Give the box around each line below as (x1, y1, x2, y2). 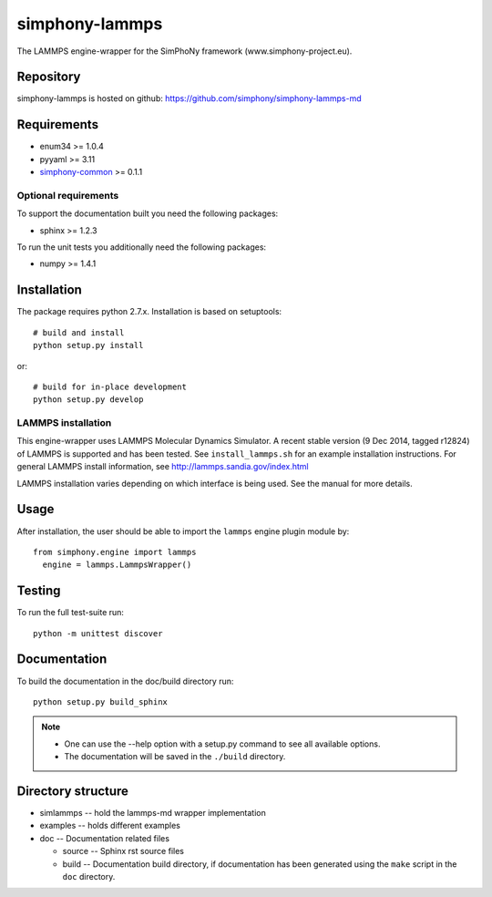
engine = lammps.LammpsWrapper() (42, 560, 192, 570)
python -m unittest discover (33, 628, 163, 638)
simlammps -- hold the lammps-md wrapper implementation (39, 807, 266, 818)
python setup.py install (33, 340, 144, 351)
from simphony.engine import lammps (33, 547, 197, 557)
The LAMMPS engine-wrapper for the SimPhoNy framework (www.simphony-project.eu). (16, 46, 353, 57)
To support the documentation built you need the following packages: (16, 208, 279, 219)
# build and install (33, 327, 125, 337)
